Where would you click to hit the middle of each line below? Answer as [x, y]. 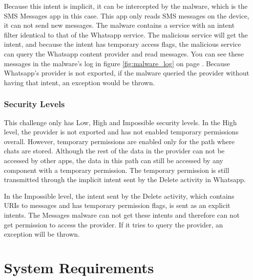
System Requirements [79, 267]
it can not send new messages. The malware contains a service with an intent [119, 25]
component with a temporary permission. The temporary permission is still [117, 170]
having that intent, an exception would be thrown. [79, 82]
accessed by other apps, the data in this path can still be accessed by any [114, 160]
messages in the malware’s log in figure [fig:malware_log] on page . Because [117, 63]
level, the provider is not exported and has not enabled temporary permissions [121, 132]
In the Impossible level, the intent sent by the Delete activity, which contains [119, 196]
